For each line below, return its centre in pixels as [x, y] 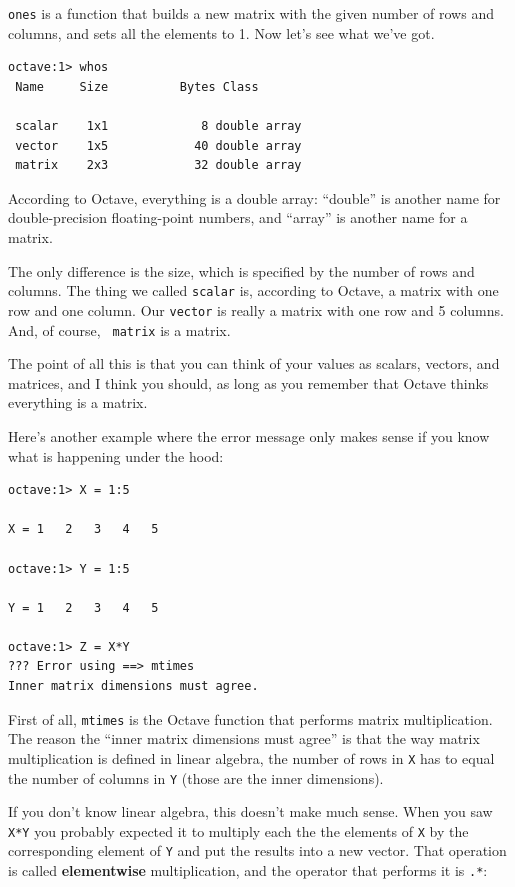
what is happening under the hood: [116, 455]
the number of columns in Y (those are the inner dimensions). [196, 777]
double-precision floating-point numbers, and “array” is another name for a [238, 217]
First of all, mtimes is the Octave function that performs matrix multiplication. [250, 718]
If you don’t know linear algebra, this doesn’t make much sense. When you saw [250, 811]
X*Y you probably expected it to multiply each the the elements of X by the [238, 830]
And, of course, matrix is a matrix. [119, 329]
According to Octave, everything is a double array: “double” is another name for [254, 197]
